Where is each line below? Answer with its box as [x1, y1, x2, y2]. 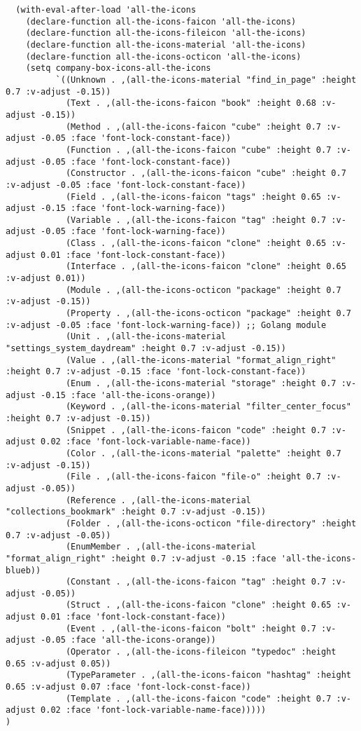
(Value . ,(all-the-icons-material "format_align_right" [65, 355, 337, 365]
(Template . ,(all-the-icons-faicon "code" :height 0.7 [65, 693, 332, 704]
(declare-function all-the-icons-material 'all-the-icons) [25, 39, 306, 50]
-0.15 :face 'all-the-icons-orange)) [41, 390, 216, 400]
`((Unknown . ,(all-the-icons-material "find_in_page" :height [55, 74, 357, 85]
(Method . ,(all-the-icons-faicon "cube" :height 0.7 [65, 121, 322, 132]
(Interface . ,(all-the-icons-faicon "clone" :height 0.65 [65, 261, 346, 272]
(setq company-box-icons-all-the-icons [25, 63, 211, 74]
